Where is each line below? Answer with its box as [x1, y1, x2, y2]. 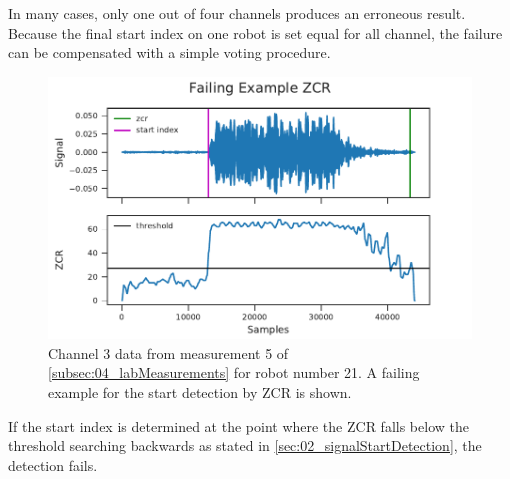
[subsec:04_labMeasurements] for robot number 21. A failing [48, 362, 420, 383]
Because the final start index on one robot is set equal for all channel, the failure [8, 22, 503, 43]
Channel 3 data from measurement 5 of [48, 342, 289, 363]
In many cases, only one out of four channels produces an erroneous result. [8, 3, 466, 23]
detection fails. [8, 454, 98, 475]
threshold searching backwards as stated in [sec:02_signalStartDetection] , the [8, 435, 482, 456]
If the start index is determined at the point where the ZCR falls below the [8, 415, 469, 436]
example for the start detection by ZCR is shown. [48, 381, 352, 402]
